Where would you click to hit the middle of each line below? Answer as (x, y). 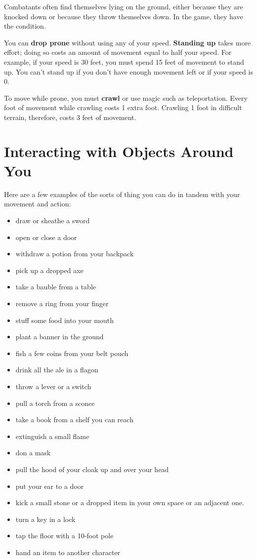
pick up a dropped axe (49, 270)
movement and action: (38, 204)
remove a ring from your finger (62, 303)
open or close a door (46, 237)
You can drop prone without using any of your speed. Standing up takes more (128, 42)
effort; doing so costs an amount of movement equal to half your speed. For (118, 52)
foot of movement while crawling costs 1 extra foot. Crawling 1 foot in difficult (123, 107)
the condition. (25, 26)
